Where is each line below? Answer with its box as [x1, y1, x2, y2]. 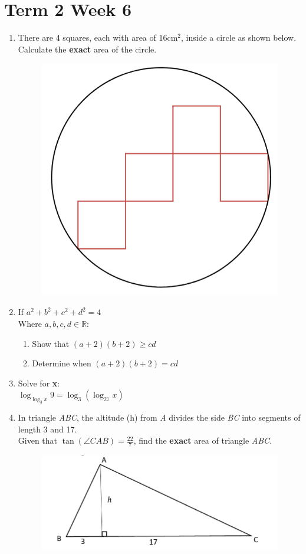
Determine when [32, 357, 91, 369]
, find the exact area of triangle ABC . [133, 434, 272, 447]
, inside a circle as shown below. [181, 31, 297, 44]
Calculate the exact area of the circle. [18, 42, 157, 55]
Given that [18, 434, 58, 447]
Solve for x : [18, 376, 60, 389]
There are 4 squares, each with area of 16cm [18, 31, 178, 44]
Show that [32, 337, 70, 349]
